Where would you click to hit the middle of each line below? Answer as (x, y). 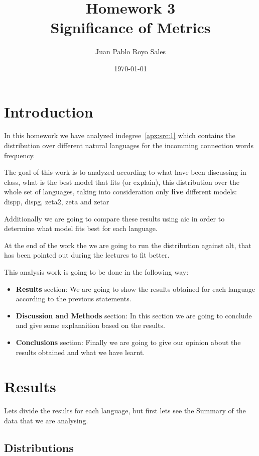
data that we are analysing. (46, 420)
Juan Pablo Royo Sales (131, 51)
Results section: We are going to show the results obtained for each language (136, 289)
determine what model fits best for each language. (81, 228)
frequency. (20, 155)
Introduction (49, 111)
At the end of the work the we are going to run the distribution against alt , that (128, 245)
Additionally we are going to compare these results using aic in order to (114, 218)
